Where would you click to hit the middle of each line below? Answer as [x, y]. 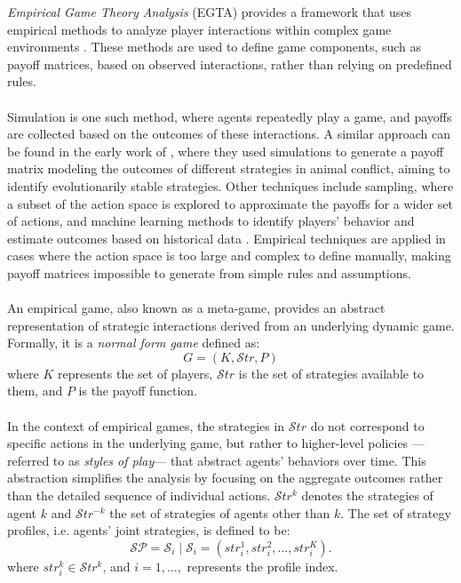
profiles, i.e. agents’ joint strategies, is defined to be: [149, 530]
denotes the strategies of [367, 495]
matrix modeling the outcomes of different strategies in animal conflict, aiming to [229, 168]
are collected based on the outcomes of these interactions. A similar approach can [229, 134]
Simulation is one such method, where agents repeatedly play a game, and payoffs [230, 116]
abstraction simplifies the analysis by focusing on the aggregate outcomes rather [225, 478]
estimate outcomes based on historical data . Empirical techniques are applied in [227, 238]
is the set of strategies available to [331, 373]
